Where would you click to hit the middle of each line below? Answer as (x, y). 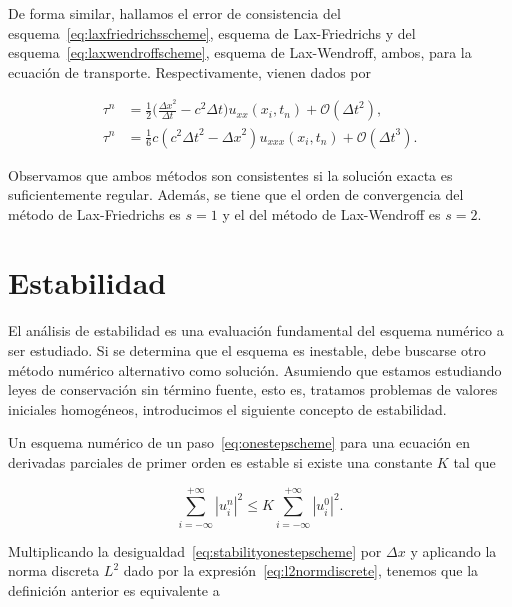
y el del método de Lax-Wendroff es (331, 213)
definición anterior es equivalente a (114, 589)
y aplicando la (453, 550)
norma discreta (54, 570)
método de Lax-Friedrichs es (94, 213)
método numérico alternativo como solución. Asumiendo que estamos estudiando (255, 369)
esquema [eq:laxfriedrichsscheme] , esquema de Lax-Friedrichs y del (212, 32)
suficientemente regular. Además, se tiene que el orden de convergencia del (236, 194)
